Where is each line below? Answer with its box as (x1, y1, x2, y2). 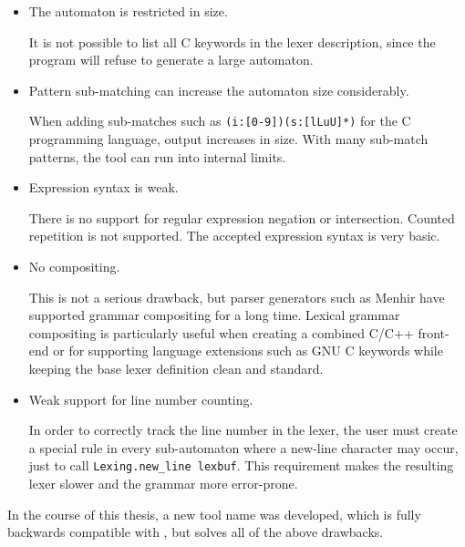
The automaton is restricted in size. (28, 2, 228, 20)
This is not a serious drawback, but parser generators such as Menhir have (28, 287, 445, 306)
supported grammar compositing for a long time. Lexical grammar (28, 305, 400, 325)
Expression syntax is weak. (28, 178, 179, 197)
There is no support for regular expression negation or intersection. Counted (28, 208, 455, 227)
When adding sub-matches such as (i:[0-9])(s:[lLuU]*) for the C (28, 111, 411, 130)
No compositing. (28, 257, 120, 275)
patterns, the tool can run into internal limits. (28, 147, 286, 166)
